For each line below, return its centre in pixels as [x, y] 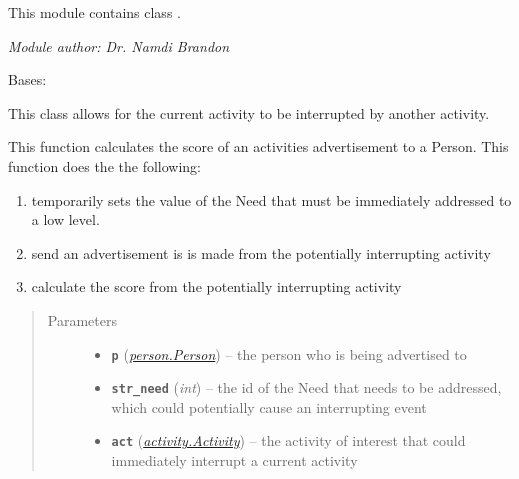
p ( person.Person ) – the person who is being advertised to [289, 353]
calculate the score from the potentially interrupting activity [216, 286]
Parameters [82, 319]
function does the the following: [104, 165]
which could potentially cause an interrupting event [269, 406]
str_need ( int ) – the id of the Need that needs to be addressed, [306, 387]
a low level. [65, 219]
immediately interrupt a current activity [234, 460]
